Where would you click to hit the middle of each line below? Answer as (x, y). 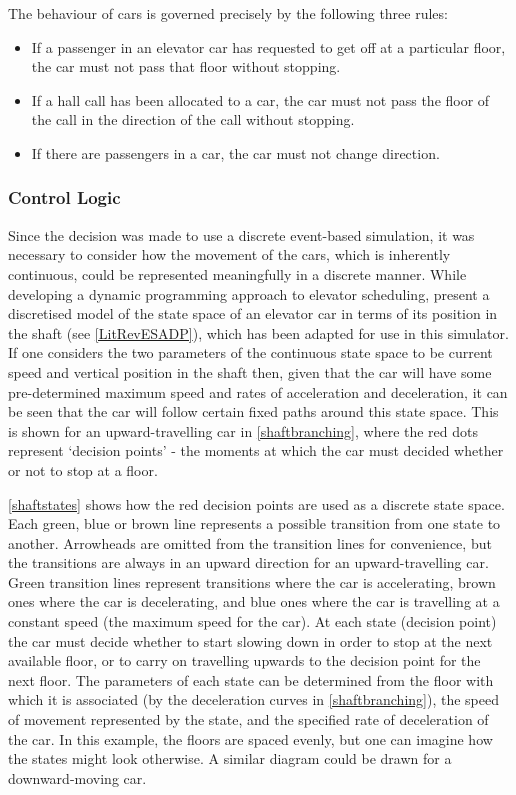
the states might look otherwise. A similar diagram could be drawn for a (230, 758)
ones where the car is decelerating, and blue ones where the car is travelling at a (254, 601)
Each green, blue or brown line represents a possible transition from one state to (254, 523)
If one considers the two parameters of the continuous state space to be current (250, 352)
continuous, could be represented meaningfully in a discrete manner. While (237, 273)
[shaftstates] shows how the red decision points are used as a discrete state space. (256, 503)
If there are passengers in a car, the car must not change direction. (235, 152)
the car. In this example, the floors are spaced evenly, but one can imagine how (250, 738)
